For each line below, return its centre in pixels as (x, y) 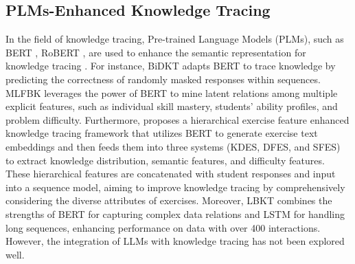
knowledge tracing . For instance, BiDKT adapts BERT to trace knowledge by (171, 66)
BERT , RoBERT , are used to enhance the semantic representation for (156, 52)
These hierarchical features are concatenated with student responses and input (171, 174)
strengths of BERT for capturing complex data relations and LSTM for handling (175, 213)
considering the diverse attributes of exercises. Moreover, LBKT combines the (169, 200)
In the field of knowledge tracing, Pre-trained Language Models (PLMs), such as (175, 39)
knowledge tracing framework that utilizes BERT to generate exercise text (162, 133)
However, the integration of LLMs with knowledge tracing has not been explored (175, 241)
